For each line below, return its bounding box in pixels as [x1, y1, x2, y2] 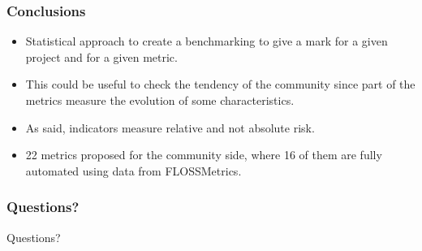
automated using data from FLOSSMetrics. [25, 162, 242, 179]
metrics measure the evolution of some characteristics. [25, 92, 295, 108]
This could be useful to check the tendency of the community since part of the [25, 76, 416, 93]
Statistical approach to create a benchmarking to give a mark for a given [25, 32, 388, 50]
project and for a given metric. [25, 48, 178, 65]
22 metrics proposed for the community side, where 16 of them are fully [25, 146, 382, 163]
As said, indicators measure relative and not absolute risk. [25, 119, 315, 136]
